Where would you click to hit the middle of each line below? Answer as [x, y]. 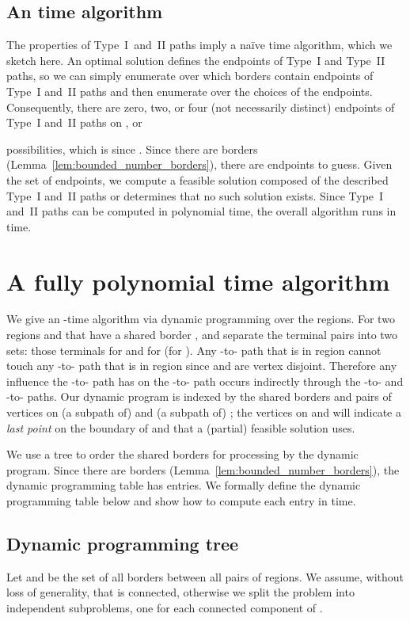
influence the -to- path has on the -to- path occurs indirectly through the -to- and [205, 381]
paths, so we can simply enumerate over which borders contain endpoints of [190, 76]
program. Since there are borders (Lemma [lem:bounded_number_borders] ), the [203, 469]
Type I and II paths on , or [74, 122]
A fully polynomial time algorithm [198, 281]
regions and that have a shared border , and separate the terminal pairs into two [202, 335]
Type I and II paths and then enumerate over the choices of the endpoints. [190, 91]
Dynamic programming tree [123, 543]
